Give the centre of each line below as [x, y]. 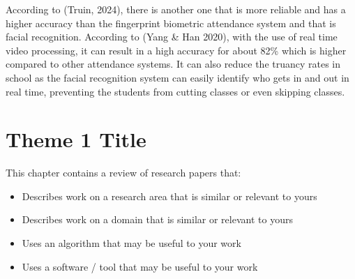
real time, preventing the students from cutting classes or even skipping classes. [175, 91]
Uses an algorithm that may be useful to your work [131, 243]
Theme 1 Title [76, 139]
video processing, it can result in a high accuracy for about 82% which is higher [176, 50]
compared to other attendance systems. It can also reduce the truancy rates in [173, 64]
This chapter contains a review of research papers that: [123, 173]
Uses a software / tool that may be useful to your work [140, 266]
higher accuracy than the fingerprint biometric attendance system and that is [171, 23]
